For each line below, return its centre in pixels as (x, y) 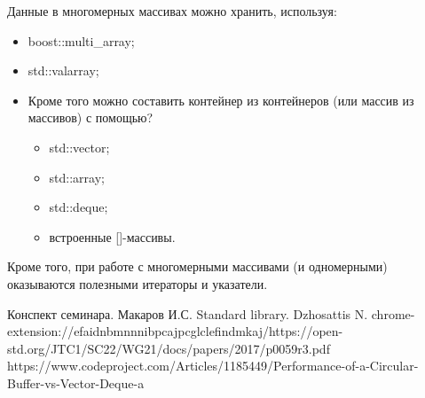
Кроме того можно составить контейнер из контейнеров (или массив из (221, 100)
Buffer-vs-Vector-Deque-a (76, 382)
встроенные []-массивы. (112, 236)
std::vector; (79, 147)
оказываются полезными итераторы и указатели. (138, 283)
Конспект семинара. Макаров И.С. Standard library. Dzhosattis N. (188, 313)
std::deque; (79, 207)
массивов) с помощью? (91, 117)
